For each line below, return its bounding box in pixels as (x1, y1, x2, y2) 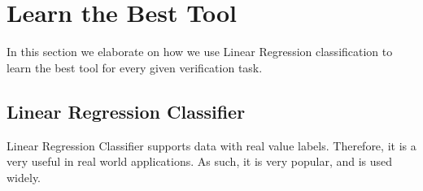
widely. (7, 168, 41, 185)
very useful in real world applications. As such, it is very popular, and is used (7, 153, 393, 170)
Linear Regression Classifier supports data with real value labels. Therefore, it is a (7, 137, 416, 154)
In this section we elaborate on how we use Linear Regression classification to (7, 43, 393, 60)
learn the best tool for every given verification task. (7, 59, 263, 76)
